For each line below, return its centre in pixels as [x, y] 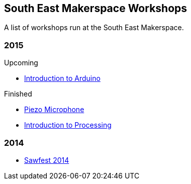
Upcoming [21, 63]
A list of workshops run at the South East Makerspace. [94, 28]
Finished [18, 94]
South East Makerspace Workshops [96, 8]
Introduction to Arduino [62, 78]
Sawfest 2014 [47, 160]
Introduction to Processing [68, 125]
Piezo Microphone [54, 110]
